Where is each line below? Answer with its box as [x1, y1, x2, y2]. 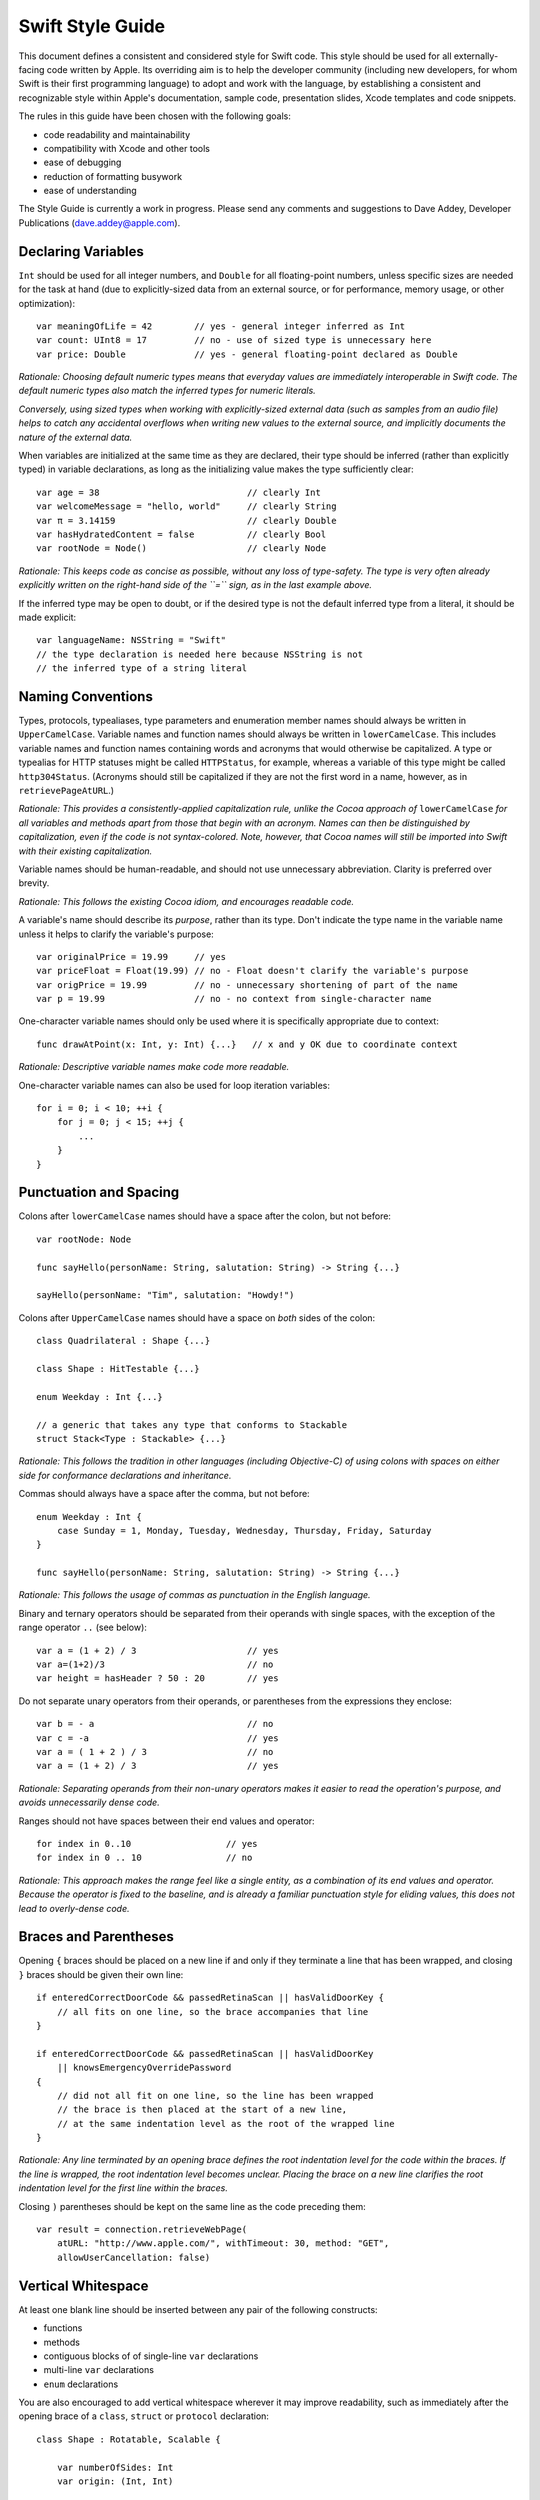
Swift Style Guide [18, 15, 166, 37]
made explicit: [18, 611, 77, 623]
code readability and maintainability [43, 128, 191, 140]
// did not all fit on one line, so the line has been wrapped [56, 2090, 374, 2101]
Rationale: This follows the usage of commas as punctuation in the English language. [18, 1589, 371, 1601]
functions [43, 2322, 83, 2334]
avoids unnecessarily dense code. [18, 1796, 160, 1809]
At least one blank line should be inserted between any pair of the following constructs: [18, 2303, 379, 2315]
